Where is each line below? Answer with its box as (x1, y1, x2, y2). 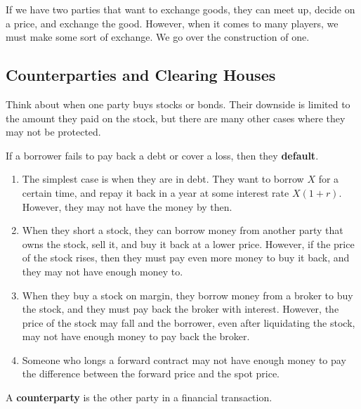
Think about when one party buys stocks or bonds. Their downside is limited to (6, 96, 350, 111)
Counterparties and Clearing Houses (6, 64, 276, 86)
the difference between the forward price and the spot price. (22, 366, 280, 381)
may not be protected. (6, 124, 101, 139)
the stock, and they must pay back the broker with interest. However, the (22, 301, 339, 316)
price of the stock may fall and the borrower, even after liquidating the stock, (22, 315, 355, 330)
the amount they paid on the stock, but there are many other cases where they (6, 110, 346, 125)
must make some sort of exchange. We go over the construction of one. (6, 30, 310, 44)
